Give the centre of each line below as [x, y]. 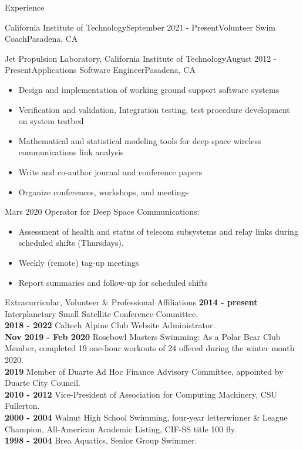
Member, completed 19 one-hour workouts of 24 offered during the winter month [150, 348]
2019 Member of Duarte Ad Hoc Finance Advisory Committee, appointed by [144, 371]
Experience [25, 7]
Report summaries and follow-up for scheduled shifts [113, 282]
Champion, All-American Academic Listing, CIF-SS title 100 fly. [121, 429]
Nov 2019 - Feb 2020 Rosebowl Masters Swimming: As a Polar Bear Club [143, 336]
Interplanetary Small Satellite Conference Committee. [102, 313]
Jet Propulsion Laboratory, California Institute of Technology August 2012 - [141, 58]
